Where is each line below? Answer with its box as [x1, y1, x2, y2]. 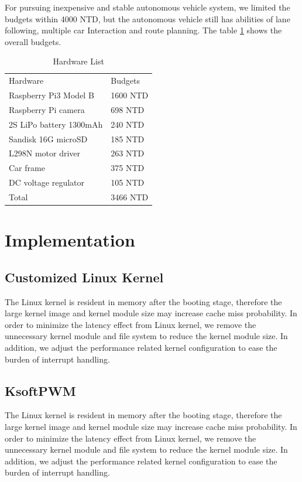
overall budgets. [5, 35, 61, 47]
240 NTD [111, 118, 145, 130]
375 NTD [111, 162, 145, 174]
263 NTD [111, 147, 145, 159]
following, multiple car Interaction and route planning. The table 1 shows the [5, 24, 282, 36]
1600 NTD [111, 89, 149, 101]
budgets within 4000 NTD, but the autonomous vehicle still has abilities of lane [5, 12, 290, 25]
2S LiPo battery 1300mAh [9, 118, 103, 130]
